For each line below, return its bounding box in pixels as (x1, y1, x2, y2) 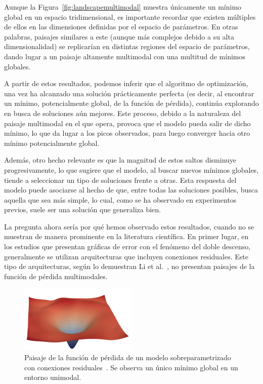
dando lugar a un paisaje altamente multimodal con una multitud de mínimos (4, 51, 246, 61)
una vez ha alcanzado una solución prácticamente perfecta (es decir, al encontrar (4, 88, 254, 98)
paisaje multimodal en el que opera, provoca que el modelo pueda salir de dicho (4, 118, 251, 128)
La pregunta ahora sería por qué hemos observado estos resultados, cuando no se (4, 221, 254, 232)
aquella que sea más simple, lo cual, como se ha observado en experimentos (4, 194, 237, 205)
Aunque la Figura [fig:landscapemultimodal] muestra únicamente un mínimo (4, 2, 242, 12)
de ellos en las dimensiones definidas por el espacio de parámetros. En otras (4, 21, 238, 32)
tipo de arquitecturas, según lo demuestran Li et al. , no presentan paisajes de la (4, 261, 255, 272)
